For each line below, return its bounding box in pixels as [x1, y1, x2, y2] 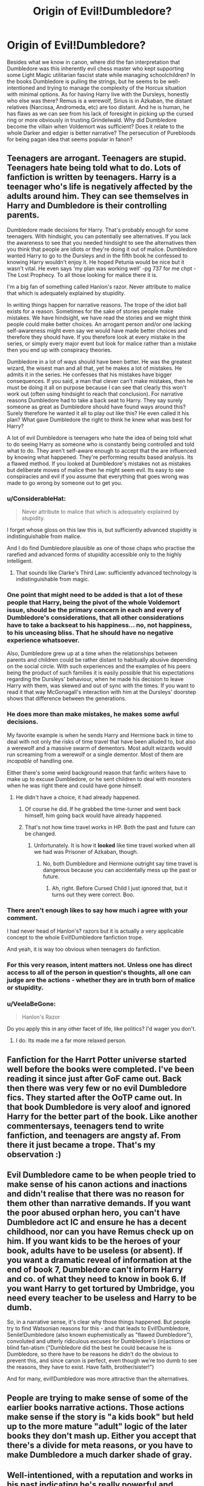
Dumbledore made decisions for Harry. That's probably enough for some [7, 226, 189, 233]
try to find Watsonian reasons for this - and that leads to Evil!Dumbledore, [7, 1325, 190, 1332]
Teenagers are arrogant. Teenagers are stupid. [7, 153, 186, 164]
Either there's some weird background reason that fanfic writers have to [7, 768, 186, 776]
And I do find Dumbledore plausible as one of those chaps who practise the [7, 544, 196, 552]
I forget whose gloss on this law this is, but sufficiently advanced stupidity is [7, 526, 197, 534]
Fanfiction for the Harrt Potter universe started [7, 1055, 187, 1065]
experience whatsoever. [7, 636, 80, 644]
